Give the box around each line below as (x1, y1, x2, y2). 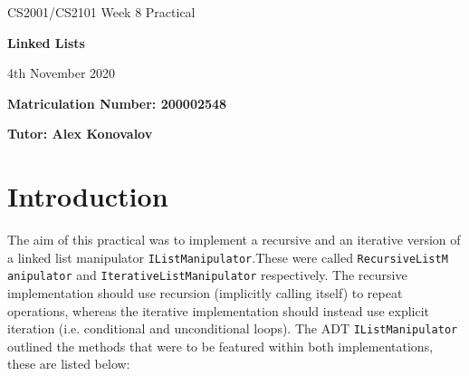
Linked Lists (7, 33, 85, 52)
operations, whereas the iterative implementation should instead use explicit (7, 301, 430, 320)
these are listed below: (7, 354, 130, 373)
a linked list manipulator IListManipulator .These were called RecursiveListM (7, 247, 448, 266)
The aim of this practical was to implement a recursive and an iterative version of (7, 230, 461, 249)
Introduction (7, 178, 168, 215)
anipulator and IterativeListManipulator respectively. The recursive (7, 265, 407, 284)
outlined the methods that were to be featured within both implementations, (7, 336, 434, 355)
